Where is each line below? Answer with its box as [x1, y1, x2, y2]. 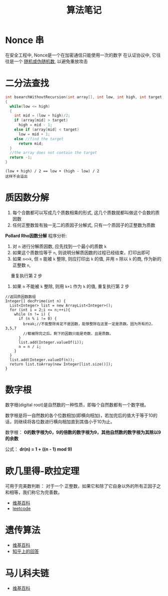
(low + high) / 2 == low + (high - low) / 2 [5, 168, 99, 173]
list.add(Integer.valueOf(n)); [9, 357, 75, 362]
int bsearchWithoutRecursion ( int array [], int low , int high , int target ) [5, 94, 164, 99]
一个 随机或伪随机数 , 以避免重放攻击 [13, 58, 88, 64]
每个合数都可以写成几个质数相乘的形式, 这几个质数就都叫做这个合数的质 [12, 209, 160, 215]
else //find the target [14, 136, 64, 141]
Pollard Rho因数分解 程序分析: [5, 232, 67, 238]
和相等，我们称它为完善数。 [5, 489, 62, 495]
